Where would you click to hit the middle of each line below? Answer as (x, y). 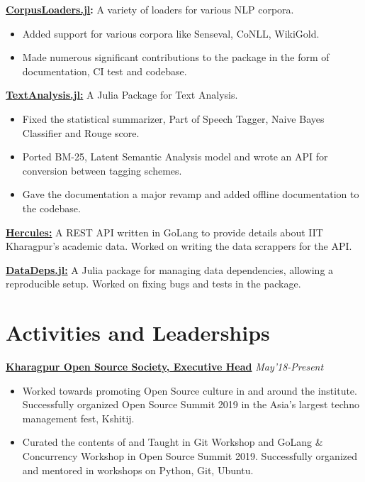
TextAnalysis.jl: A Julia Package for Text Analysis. (122, 95)
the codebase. (51, 208)
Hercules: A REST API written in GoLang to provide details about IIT (164, 232)
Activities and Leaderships (138, 333)
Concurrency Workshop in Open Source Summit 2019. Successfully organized (190, 456)
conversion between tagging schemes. (102, 170)
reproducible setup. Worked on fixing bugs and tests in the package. (153, 284)
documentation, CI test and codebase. (105, 71)
